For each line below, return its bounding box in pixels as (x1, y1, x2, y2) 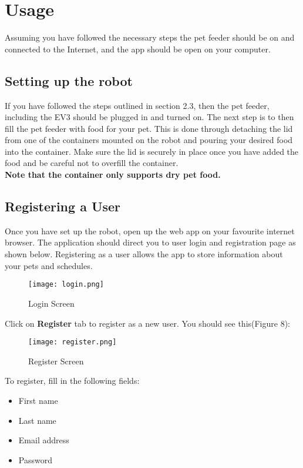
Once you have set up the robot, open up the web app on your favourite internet (5, 224, 295, 237)
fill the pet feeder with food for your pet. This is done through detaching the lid (5, 122, 293, 134)
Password (18, 453, 52, 466)
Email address (18, 434, 69, 446)
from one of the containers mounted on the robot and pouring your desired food (5, 134, 293, 146)
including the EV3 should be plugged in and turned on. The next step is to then (5, 111, 294, 123)
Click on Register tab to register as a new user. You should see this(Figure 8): (5, 317, 291, 329)
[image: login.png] (28, 280, 104, 289)
